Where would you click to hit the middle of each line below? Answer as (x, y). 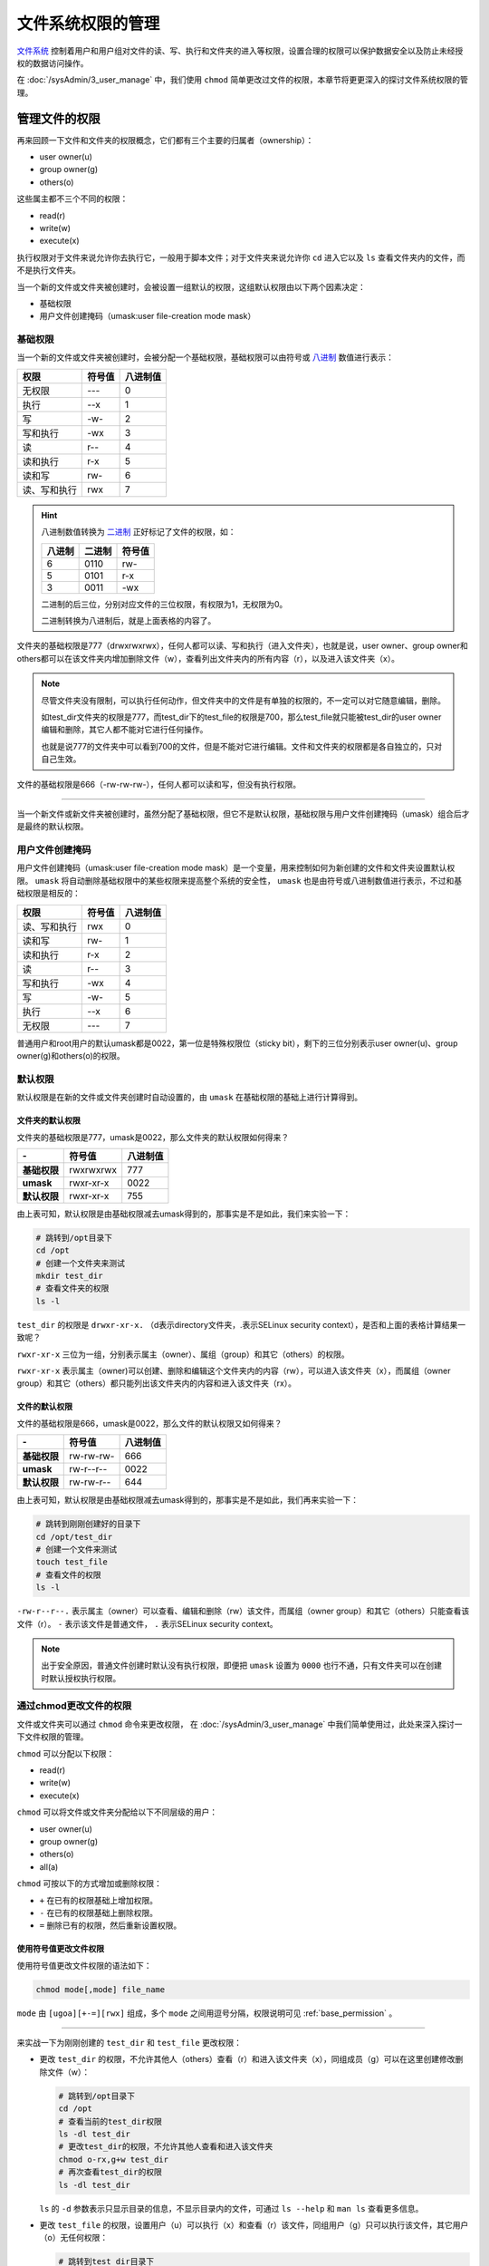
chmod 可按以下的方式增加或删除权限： (90, 1883)
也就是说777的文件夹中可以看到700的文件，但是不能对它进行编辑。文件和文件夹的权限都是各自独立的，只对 (242, 746)
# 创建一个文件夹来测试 (81, 1263)
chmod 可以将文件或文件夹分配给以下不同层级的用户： (117, 1812)
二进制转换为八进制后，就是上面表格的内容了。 (129, 621)
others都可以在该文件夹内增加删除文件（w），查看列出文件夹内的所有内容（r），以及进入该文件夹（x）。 (208, 658)
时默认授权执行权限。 (81, 1678)
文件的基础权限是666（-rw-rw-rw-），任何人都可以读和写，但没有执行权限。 (159, 784)
